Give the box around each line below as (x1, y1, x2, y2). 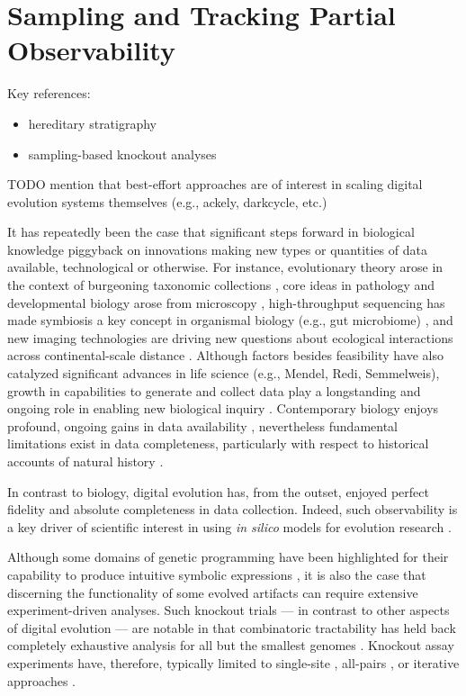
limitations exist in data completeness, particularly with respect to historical (7, 434, 429, 453)
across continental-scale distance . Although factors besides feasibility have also (7, 346, 444, 365)
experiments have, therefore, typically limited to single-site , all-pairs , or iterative (7, 653, 460, 672)
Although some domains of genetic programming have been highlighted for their (7, 547, 449, 566)
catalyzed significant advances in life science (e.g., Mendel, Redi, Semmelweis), (7, 364, 440, 383)
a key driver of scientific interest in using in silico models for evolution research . (7, 517, 452, 536)
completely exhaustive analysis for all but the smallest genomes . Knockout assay (7, 636, 454, 655)
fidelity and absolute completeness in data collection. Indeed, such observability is (7, 500, 458, 519)
